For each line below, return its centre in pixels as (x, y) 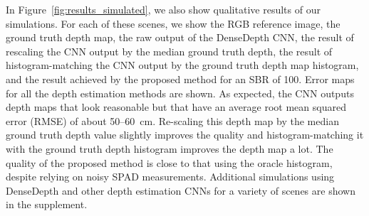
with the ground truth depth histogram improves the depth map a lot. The (170, 148)
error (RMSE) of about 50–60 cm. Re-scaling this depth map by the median (172, 120)
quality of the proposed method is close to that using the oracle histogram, (169, 162)
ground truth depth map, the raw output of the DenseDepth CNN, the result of (180, 37)
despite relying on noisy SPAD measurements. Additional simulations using (170, 177)
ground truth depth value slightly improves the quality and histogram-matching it (185, 135)
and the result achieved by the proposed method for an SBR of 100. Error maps (180, 79)
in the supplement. (47, 204)
